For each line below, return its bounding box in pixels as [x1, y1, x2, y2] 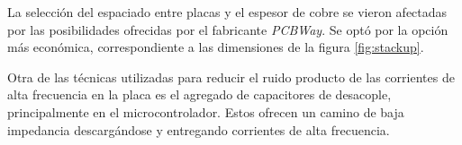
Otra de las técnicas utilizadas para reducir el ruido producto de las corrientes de [7, 67, 455, 86]
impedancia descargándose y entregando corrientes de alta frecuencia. [7, 120, 390, 139]
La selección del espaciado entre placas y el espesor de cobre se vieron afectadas [7, 3, 448, 21]
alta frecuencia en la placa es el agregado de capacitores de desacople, [7, 85, 392, 104]
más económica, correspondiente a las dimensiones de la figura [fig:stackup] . [7, 38, 424, 56]
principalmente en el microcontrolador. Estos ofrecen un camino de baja [7, 102, 404, 121]
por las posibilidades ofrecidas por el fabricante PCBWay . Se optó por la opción [7, 20, 448, 38]
